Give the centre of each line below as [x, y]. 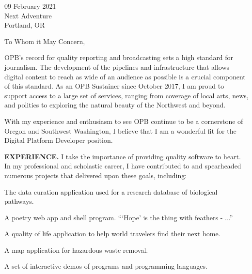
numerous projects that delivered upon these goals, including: [96, 175]
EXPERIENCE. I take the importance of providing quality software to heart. [123, 156]
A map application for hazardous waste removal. [76, 250]
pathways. [19, 201]
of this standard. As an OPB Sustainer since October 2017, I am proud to [114, 86]
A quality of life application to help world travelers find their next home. [112, 234]
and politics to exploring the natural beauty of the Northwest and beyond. [115, 105]
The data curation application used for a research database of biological [111, 191]
